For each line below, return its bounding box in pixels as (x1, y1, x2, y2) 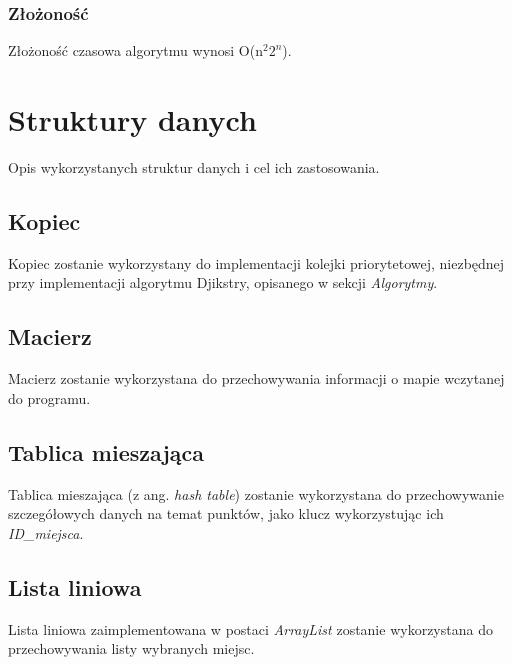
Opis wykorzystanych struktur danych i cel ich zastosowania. (8, 156, 380, 177)
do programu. (8, 387, 91, 408)
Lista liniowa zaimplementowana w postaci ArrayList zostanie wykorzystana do (8, 618, 493, 639)
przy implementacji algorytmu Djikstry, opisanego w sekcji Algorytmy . (8, 272, 438, 293)
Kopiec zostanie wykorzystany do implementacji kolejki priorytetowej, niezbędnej (8, 252, 505, 273)
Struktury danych (8, 99, 257, 139)
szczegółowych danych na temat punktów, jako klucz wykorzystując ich (8, 503, 444, 524)
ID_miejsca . (8, 522, 84, 543)
